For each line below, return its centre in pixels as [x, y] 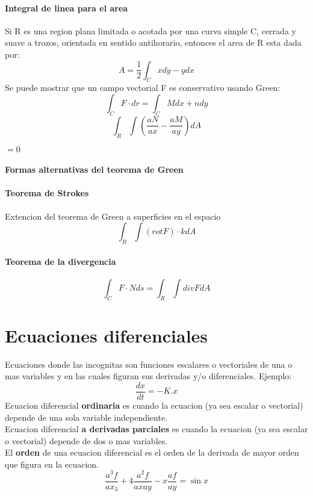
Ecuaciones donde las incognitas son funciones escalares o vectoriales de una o [149, 364]
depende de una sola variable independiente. [86, 417]
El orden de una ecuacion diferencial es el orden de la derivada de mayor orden [152, 452]
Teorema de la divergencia [60, 261]
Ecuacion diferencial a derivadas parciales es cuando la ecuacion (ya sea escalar [156, 429]
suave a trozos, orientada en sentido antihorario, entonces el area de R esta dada [153, 42]
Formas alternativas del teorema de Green [94, 169]
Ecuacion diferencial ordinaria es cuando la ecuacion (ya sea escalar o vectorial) [154, 405]
